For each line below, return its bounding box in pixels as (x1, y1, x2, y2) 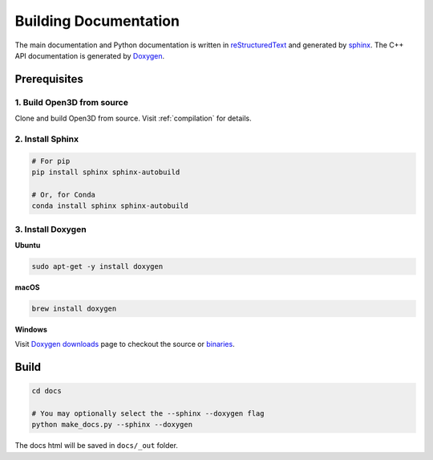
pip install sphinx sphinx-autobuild (31, 168, 180, 177)
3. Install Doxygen (14, 223, 87, 234)
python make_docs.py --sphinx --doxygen (31, 420, 192, 429)
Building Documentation (14, 12, 180, 30)
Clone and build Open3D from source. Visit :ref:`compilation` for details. (14, 113, 252, 124)
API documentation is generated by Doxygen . (14, 51, 165, 60)
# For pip (31, 157, 71, 165)
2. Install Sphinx (14, 133, 79, 145)
